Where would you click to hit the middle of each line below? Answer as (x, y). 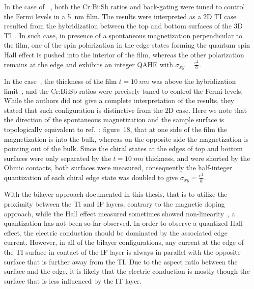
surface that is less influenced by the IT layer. (73, 280)
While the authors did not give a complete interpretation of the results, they (119, 100)
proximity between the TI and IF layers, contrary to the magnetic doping (114, 204)
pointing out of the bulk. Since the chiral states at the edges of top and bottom (124, 148)
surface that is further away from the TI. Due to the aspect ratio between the (121, 261)
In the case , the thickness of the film (60, 81)
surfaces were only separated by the (57, 158)
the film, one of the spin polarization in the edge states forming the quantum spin (127, 45)
